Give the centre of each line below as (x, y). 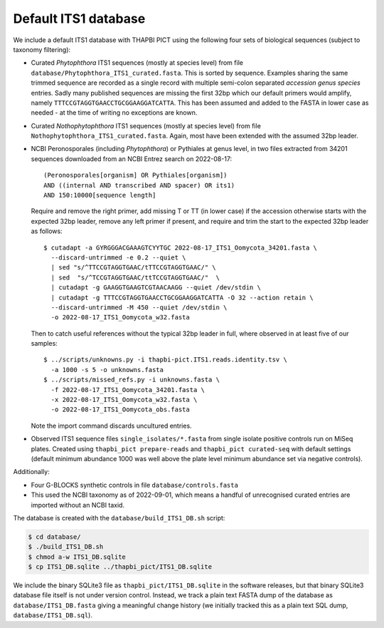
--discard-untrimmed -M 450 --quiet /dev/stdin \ (139, 307)
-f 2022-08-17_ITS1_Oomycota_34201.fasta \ (128, 390)
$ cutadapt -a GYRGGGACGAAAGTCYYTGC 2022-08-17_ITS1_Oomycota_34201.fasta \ (181, 247)
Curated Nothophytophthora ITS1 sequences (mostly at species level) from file (146, 125)
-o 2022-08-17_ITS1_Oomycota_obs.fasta (120, 410)
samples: (44, 344)
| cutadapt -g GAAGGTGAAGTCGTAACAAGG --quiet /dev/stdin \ (156, 288)
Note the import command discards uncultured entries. (111, 426)
